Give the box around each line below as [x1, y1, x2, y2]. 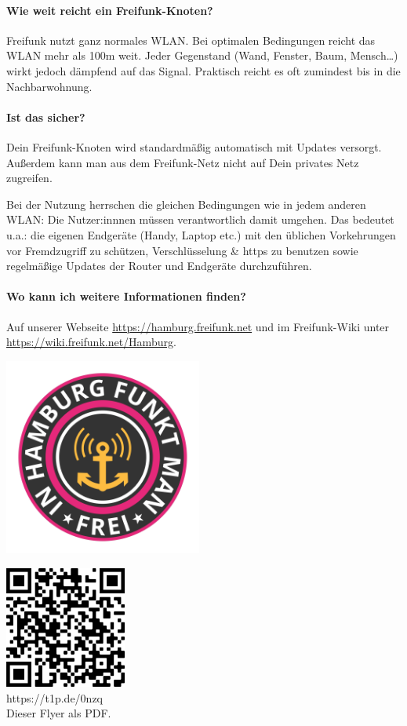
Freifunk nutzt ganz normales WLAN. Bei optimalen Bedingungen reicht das [6, 31, 376, 48]
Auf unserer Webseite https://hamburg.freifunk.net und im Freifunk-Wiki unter [6, 318, 390, 334]
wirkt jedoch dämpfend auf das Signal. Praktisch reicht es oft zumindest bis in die [6, 62, 401, 78]
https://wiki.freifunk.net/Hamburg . [6, 334, 176, 350]
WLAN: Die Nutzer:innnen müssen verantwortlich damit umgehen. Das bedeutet [6, 211, 394, 228]
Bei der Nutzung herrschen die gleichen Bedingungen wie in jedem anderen [6, 195, 366, 212]
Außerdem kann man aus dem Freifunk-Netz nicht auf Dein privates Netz [6, 154, 359, 170]
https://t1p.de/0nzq [6, 689, 103, 706]
